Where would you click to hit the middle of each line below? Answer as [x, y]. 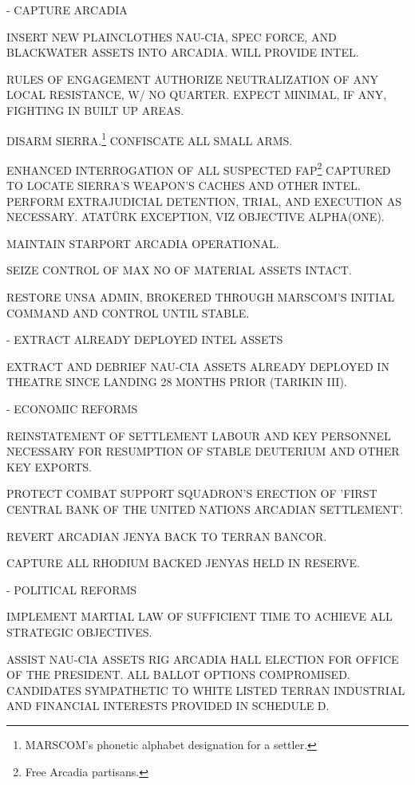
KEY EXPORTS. [49, 466]
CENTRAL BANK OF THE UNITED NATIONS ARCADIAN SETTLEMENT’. [205, 509]
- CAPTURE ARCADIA [67, 10]
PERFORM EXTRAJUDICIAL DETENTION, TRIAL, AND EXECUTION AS [204, 201]
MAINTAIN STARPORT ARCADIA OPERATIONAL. [143, 243]
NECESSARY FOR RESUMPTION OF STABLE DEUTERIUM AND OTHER [203, 451]
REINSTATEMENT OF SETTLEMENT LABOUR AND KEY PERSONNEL [199, 435]
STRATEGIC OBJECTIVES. [79, 631]
